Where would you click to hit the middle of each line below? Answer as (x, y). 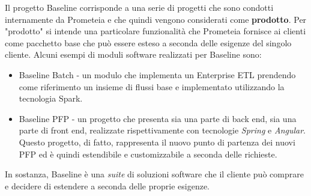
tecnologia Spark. (51, 98)
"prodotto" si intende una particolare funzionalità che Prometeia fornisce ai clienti (155, 31)
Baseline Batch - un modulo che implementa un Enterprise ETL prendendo (157, 74)
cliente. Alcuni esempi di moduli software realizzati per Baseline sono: (133, 54)
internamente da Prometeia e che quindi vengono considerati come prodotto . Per (156, 19)
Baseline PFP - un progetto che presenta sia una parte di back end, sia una (158, 118)
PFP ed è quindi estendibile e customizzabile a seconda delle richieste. (148, 154)
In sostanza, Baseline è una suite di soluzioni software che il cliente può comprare (154, 174)
